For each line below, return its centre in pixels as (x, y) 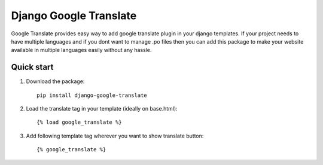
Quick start (32, 67)
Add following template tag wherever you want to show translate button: (115, 136)
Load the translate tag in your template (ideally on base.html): (102, 109)
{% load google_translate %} (79, 122)
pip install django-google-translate (92, 95)
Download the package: (55, 81)
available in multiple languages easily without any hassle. (81, 50)
